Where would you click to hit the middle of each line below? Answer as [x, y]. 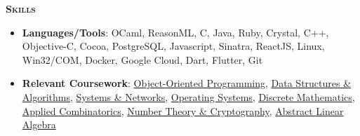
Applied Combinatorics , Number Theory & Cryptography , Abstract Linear [183, 110]
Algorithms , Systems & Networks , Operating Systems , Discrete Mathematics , [188, 96]
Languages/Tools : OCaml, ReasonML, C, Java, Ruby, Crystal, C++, [175, 32]
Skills [21, 8]
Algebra [39, 124]
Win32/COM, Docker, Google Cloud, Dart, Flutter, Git [142, 59]
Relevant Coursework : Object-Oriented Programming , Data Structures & [187, 83]
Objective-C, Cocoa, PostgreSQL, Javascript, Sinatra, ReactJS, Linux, [173, 46]
